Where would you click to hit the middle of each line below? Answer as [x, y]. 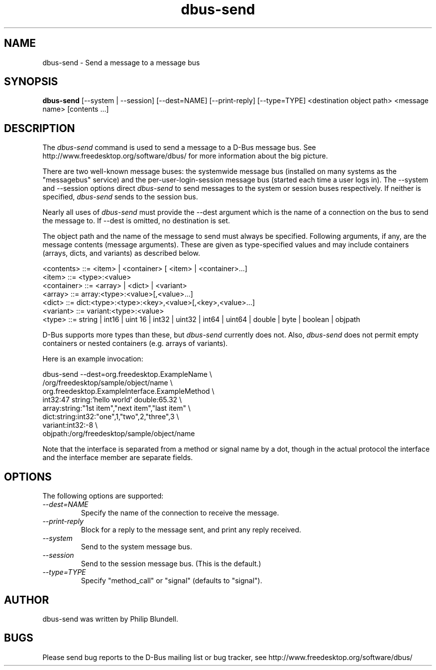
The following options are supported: [103, 496]
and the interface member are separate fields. [118, 458]
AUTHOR [27, 600]
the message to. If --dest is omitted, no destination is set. [136, 221]
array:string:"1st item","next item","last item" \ [116, 408]
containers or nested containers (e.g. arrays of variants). [135, 343]
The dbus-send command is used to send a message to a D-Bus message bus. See [179, 148]
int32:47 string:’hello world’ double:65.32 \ [112, 400]
